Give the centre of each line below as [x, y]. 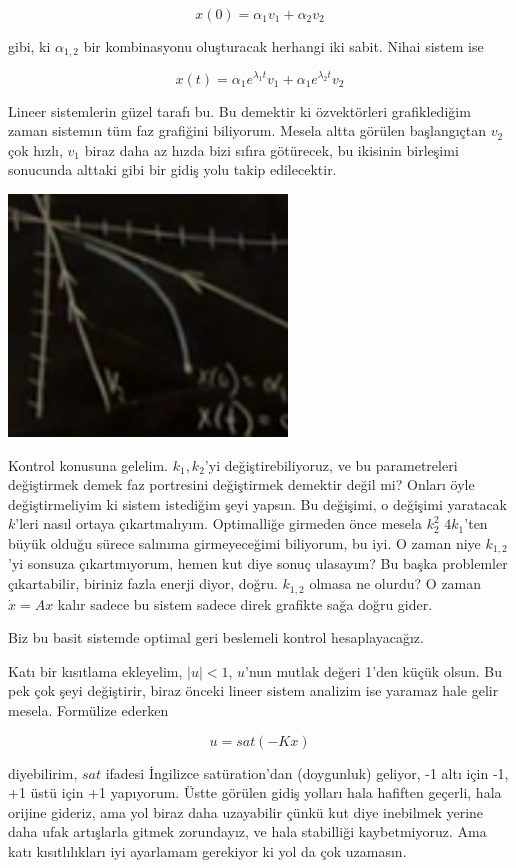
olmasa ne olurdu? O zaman [395, 583]
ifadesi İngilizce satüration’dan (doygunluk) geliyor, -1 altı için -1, [307, 772]
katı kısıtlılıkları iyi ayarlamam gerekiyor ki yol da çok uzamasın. [207, 850]
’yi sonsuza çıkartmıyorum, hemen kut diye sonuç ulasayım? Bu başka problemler [258, 563]
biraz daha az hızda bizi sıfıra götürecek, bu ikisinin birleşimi [271, 149]
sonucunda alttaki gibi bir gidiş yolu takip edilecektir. [172, 169]
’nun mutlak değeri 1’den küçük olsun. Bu [374, 670]
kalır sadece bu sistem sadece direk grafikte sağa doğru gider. [245, 603]
